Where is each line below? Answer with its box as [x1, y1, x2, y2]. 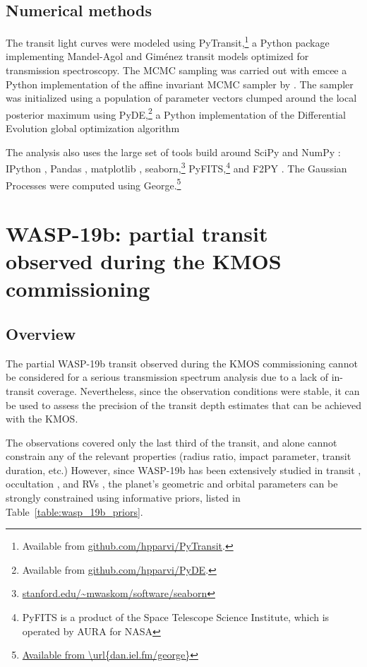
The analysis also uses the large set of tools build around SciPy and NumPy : [6, 144, 341, 159]
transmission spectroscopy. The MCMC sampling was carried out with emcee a [6, 63, 347, 78]
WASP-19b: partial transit [6, 218, 268, 247]
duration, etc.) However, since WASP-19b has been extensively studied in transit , [6, 462, 361, 477]
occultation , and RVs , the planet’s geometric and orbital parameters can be [6, 476, 338, 491]
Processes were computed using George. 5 [6, 175, 181, 192]
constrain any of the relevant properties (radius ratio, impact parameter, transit [6, 449, 351, 464]
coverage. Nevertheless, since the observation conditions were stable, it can [37, 383, 360, 398]
